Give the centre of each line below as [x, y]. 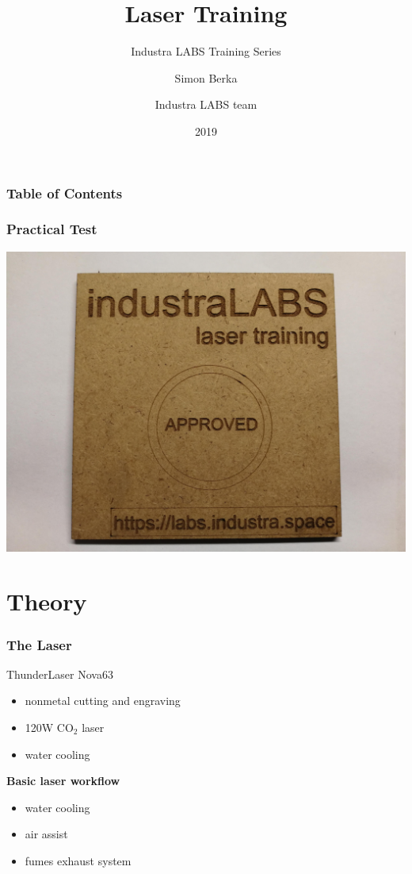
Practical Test [52, 229]
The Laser [39, 644]
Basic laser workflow [63, 781]
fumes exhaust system [78, 860]
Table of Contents [65, 193]
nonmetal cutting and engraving [103, 701]
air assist [46, 834]
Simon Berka [206, 77]
